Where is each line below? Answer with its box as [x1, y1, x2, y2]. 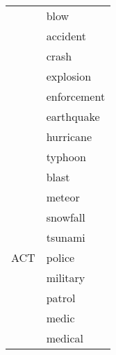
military [46, 270, 85, 286]
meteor [46, 189, 80, 205]
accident [46, 28, 86, 44]
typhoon [46, 149, 87, 165]
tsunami [46, 229, 85, 245]
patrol [46, 290, 76, 306]
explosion [46, 68, 92, 84]
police [46, 249, 75, 265]
